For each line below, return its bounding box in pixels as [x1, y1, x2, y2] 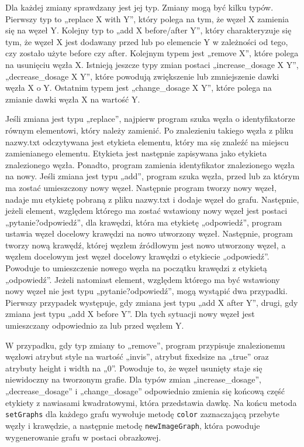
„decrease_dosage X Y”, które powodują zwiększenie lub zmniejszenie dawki [5, 70, 279, 82]
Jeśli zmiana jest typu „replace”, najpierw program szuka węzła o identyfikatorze [5, 112, 295, 125]
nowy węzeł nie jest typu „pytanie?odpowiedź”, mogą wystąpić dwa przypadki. [5, 285, 288, 297]
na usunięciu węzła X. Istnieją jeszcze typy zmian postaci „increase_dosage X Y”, [5, 58, 299, 70]
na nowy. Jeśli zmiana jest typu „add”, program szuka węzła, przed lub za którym [5, 170, 300, 182]
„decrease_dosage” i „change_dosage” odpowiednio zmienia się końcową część [5, 385, 285, 397]
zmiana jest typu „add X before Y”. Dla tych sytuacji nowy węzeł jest [5, 308, 255, 320]
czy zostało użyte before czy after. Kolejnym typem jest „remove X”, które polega [5, 47, 299, 59]
